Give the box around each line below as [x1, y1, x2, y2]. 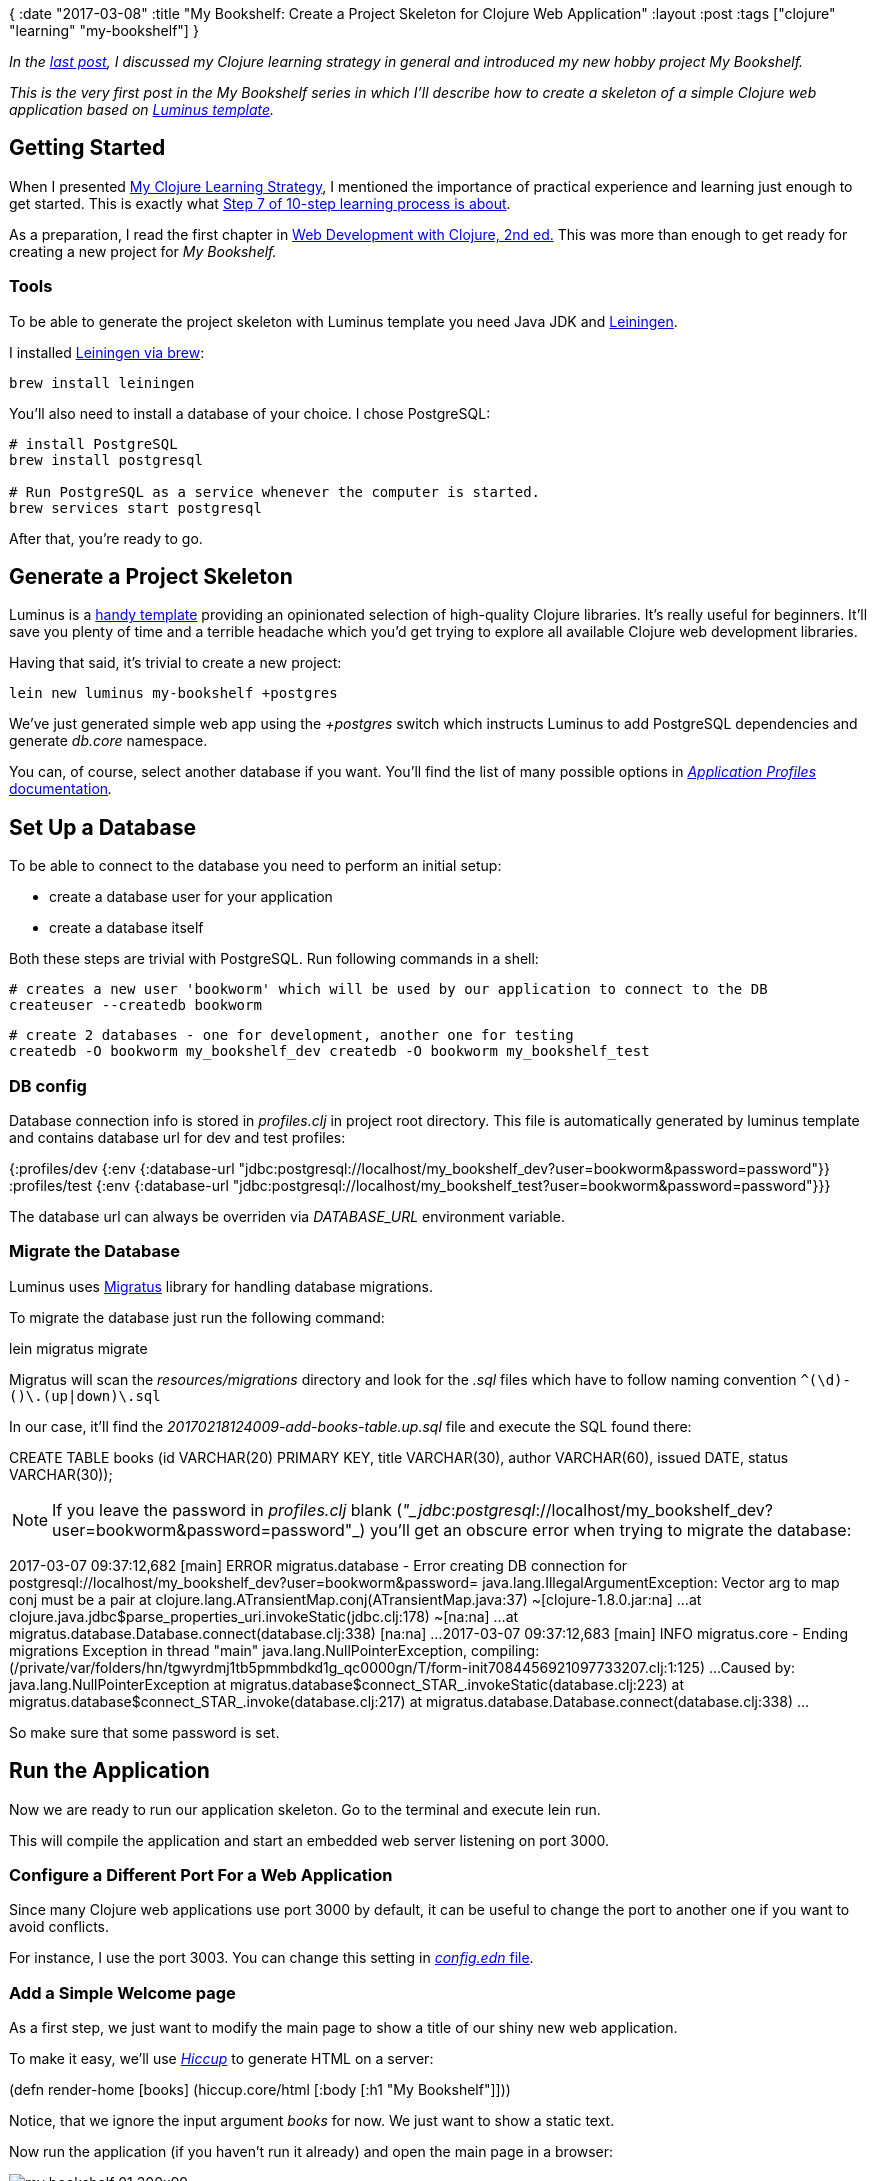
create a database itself [49, 919, 204, 937]
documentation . [9, 780, 113, 798]
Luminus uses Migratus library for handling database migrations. [9, 1277, 433, 1295]
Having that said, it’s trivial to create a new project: [9, 654, 342, 672]
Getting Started [9, 135, 166, 161]
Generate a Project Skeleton [9, 564, 293, 590]
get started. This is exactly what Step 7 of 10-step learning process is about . [9, 194, 511, 212]
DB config [9, 1075, 87, 1096]
